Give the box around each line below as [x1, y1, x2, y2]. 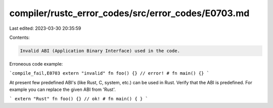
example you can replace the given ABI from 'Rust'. [9, 86, 116, 93]
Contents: [9, 34, 30, 40]
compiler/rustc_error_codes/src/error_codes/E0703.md [9, 8, 250, 19]
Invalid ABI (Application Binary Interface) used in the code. [20, 48, 180, 53]
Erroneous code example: [9, 61, 63, 67]
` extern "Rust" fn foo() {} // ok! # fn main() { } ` [9, 96, 149, 102]
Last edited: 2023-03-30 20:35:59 [9, 25, 81, 31]
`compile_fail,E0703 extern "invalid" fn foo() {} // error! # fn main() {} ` [9, 71, 210, 76]
